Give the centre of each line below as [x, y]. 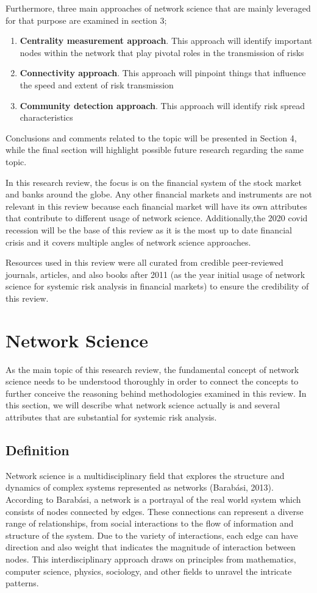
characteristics [46, 117]
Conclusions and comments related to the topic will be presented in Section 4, [151, 137]
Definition [37, 449]
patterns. [22, 583]
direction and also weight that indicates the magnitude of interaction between [151, 547]
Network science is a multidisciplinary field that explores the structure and [145, 475]
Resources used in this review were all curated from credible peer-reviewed [144, 262]
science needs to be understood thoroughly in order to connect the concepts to [152, 381]
